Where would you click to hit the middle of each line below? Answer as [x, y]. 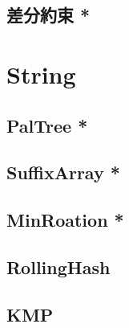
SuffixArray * [63, 172]
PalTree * [47, 125]
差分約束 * [48, 15]
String [41, 74]
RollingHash [58, 266]
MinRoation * [65, 220]
